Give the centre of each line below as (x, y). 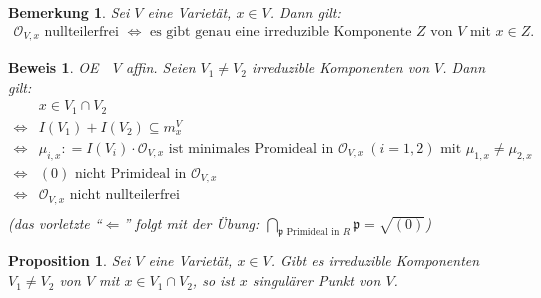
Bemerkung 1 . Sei (69, 12)
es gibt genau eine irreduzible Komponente (280, 31)
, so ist (213, 280)
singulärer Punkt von (316, 280)
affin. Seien (160, 67)
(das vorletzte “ (55, 222)
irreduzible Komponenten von (340, 67)
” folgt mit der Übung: (191, 222)
